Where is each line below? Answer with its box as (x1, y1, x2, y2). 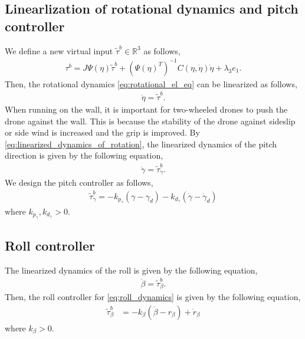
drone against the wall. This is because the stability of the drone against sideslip (5, 114, 296, 127)
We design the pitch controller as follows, (5, 176, 153, 189)
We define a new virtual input (5, 44, 113, 57)
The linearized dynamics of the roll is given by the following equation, (5, 264, 258, 276)
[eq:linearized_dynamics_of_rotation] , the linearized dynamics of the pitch (5, 137, 277, 150)
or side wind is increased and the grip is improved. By (5, 126, 200, 139)
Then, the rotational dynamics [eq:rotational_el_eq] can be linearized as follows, (5, 77, 297, 90)
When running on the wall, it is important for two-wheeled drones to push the (5, 103, 288, 116)
